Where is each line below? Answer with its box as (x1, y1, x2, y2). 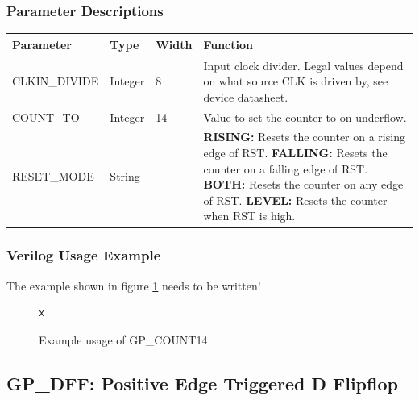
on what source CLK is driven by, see (203, 73, 388, 90)
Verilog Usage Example (6, 245, 161, 265)
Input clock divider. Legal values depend (203, 56, 404, 73)
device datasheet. (203, 88, 288, 105)
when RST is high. (203, 207, 296, 224)
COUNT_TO (12, 108, 80, 125)
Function (203, 35, 253, 52)
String (110, 168, 140, 185)
